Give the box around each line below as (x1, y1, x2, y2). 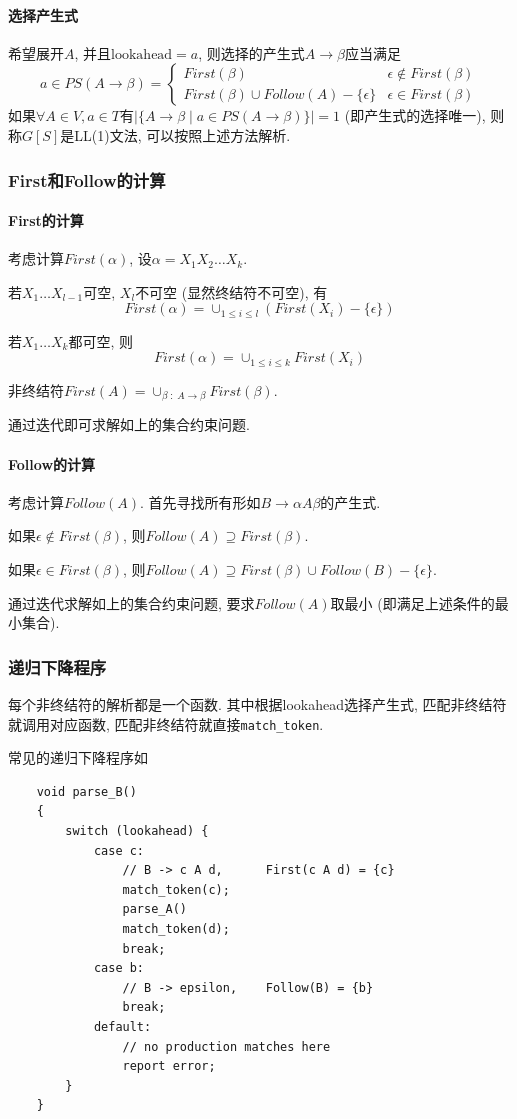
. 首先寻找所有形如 (139, 491, 261, 512)
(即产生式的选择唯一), (344, 105, 486, 126)
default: (93, 1019, 152, 1034)
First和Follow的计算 (8, 167, 166, 192)
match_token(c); (122, 882, 230, 897)
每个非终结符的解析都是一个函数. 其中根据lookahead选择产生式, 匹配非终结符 (8, 693, 507, 714)
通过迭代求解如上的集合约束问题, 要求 (8, 592, 255, 613)
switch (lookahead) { (65, 823, 209, 838)
